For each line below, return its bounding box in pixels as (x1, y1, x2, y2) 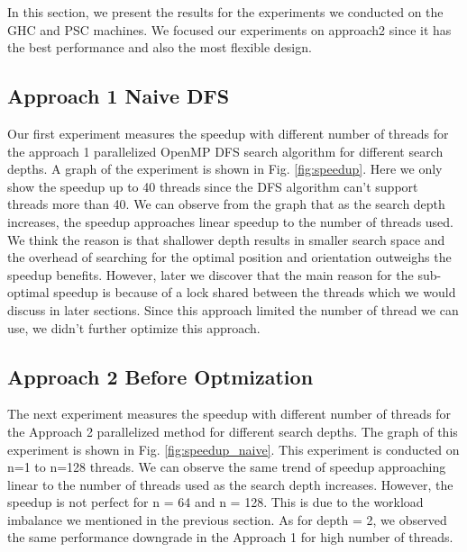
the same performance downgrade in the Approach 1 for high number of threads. (7, 528, 453, 547)
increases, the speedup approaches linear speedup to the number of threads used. (7, 212, 454, 231)
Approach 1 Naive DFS (7, 82, 230, 110)
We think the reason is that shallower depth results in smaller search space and (7, 230, 445, 249)
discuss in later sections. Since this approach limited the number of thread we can (7, 300, 459, 319)
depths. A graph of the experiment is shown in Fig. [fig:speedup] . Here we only (7, 159, 443, 178)
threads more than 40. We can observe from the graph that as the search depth (7, 195, 445, 213)
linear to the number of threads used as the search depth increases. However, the (7, 475, 453, 493)
